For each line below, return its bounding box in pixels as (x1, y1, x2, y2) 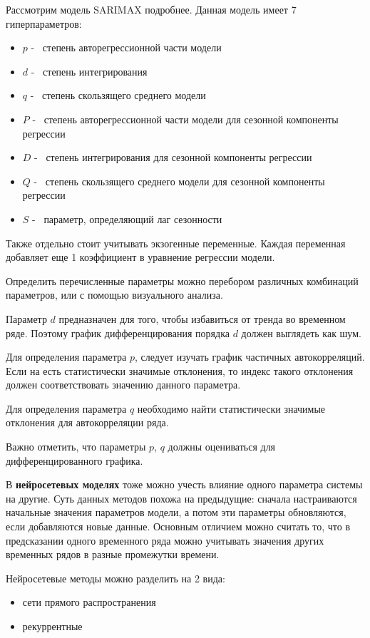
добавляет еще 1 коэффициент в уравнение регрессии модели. (6, 249, 275, 264)
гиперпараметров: (6, 16, 82, 31)
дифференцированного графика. (6, 453, 143, 468)
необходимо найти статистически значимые (137, 401, 326, 416)
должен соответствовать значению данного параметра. (6, 377, 241, 392)
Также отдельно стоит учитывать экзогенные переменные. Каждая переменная (6, 235, 346, 250)
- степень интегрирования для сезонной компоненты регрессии (34, 150, 312, 165)
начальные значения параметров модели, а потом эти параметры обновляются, (6, 505, 346, 520)
